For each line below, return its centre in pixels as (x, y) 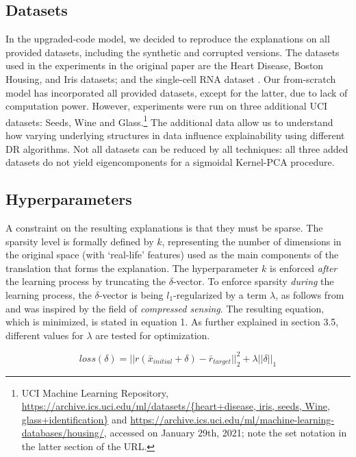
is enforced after (304, 268)
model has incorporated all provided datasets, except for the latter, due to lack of (177, 92)
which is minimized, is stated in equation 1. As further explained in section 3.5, (172, 322)
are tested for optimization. (153, 335)
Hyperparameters (69, 199)
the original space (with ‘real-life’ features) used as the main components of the (172, 255)
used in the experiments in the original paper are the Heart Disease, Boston (165, 65)
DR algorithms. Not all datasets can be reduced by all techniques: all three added (177, 148)
